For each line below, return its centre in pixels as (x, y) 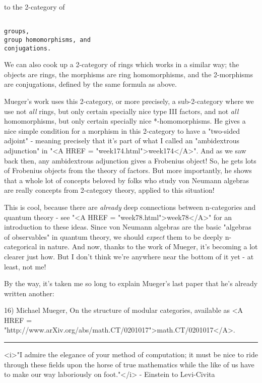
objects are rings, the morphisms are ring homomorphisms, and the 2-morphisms (128, 74)
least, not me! (25, 266)
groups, (17, 32)
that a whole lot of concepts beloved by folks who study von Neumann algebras (127, 180)
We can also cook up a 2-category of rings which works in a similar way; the (122, 64)
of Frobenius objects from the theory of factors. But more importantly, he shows (128, 170)
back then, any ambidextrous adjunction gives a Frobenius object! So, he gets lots (130, 160)
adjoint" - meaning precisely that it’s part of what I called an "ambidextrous (122, 141)
